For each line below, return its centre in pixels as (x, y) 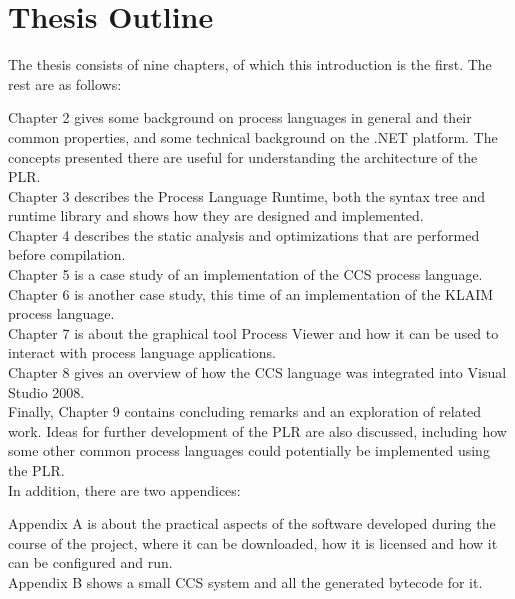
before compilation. (67, 254)
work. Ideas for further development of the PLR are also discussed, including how (257, 430)
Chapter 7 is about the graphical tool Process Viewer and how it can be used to (253, 332)
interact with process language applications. (142, 352)
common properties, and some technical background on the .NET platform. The (253, 136)
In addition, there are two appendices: (124, 489)
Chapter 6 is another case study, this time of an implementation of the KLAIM (251, 293)
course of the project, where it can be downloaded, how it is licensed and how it (253, 542)
